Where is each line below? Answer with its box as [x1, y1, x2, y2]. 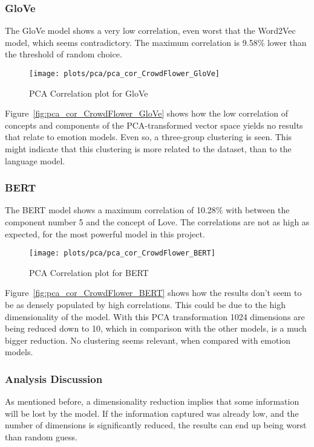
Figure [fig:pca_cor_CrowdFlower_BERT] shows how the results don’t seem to [5, 286, 302, 299]
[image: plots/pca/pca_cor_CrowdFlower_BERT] [29, 249, 215, 258]
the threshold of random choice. [5, 48, 122, 60]
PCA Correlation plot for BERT [29, 266, 149, 278]
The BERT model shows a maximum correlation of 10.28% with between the [5, 204, 290, 216]
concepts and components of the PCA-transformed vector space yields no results [5, 118, 303, 131]
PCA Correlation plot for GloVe [29, 86, 148, 99]
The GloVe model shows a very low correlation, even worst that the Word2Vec [5, 24, 296, 37]
